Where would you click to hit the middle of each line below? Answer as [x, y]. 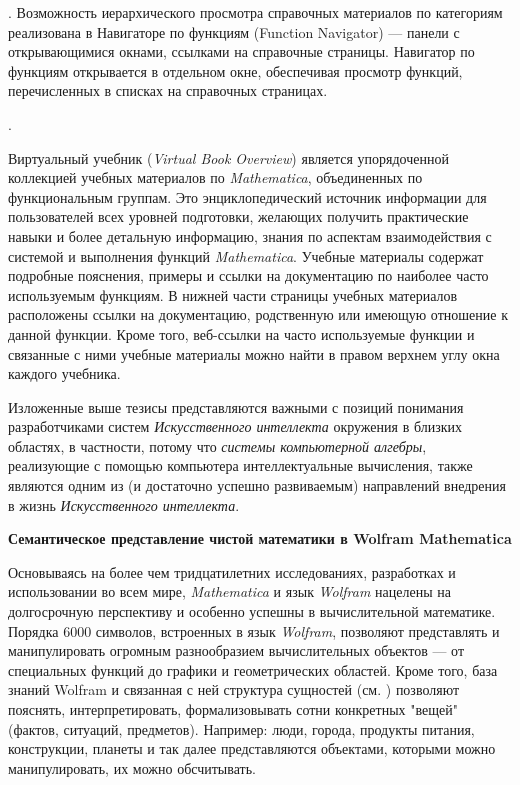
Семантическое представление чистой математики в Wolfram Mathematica [260, 538]
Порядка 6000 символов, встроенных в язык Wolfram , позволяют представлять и [254, 630]
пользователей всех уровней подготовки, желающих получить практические [238, 216]
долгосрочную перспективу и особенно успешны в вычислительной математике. [252, 611]
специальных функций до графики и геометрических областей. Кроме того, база [253, 669]
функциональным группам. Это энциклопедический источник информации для [247, 196]
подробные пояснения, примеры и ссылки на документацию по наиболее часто [248, 275]
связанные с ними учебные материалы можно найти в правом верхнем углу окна [254, 353]
